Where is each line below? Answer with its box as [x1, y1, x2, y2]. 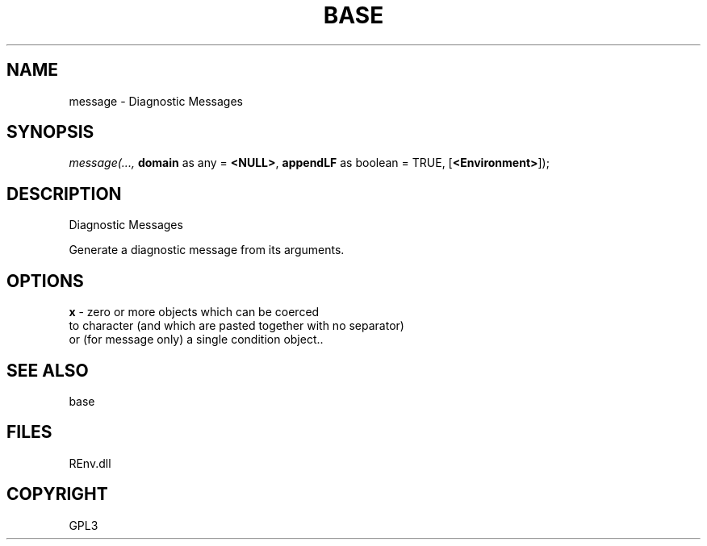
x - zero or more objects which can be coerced [69, 305, 320, 319]
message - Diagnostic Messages [69, 94, 244, 108]
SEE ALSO [6, 360, 89, 381]
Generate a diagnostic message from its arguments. [69, 243, 345, 257]
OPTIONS [6, 270, 84, 291]
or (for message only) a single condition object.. [69, 332, 324, 347]
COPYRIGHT [6, 484, 108, 505]
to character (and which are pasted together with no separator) [69, 319, 404, 333]
